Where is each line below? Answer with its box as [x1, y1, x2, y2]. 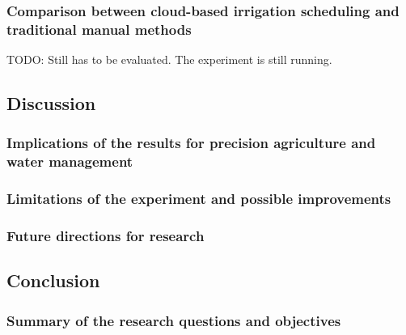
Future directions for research [6, 226, 205, 246]
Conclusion [6, 268, 100, 293]
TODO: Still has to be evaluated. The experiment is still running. [6, 51, 332, 68]
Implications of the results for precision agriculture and [6, 133, 376, 153]
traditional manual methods [6, 19, 192, 39]
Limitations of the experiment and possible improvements [6, 189, 391, 209]
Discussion [6, 91, 96, 116]
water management [6, 151, 133, 172]
